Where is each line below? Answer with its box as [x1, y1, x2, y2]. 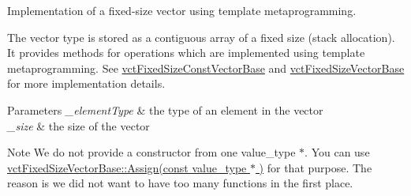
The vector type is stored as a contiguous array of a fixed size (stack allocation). [7, 28, 395, 45]
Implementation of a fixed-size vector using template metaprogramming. [7, 2, 357, 18]
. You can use [305, 144, 370, 160]
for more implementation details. [7, 75, 166, 92]
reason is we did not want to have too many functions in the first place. [7, 175, 353, 191]
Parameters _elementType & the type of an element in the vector [7, 101, 323, 118]
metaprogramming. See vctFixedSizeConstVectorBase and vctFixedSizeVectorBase [7, 59, 405, 76]
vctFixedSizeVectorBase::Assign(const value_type [7, 159, 247, 175]
